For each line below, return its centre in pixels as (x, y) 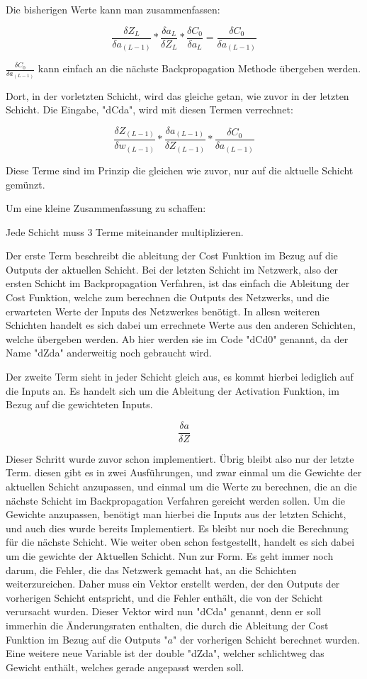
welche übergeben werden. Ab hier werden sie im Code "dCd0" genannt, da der (177, 338)
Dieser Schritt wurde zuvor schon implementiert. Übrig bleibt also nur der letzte (180, 458)
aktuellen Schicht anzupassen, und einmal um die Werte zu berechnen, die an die (181, 487)
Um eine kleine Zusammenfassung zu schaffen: (106, 208)
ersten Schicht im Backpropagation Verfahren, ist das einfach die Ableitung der (178, 283)
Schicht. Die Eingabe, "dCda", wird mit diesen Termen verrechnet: (149, 110)
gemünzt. (26, 184)
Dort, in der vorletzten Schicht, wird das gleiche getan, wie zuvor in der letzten (177, 95)
